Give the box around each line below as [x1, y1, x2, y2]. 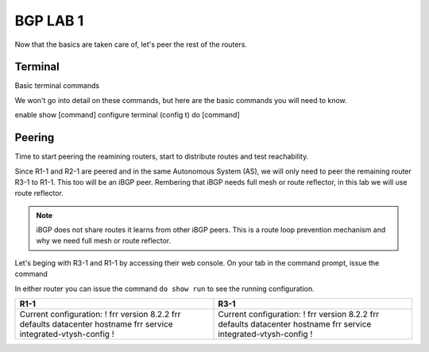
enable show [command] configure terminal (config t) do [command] [14, 110, 240, 120]
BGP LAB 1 [14, 12, 84, 29]
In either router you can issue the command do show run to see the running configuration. [14, 284, 315, 293]
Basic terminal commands [14, 81, 99, 90]
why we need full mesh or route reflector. [36, 236, 172, 246]
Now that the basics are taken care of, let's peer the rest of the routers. [14, 40, 248, 49]
